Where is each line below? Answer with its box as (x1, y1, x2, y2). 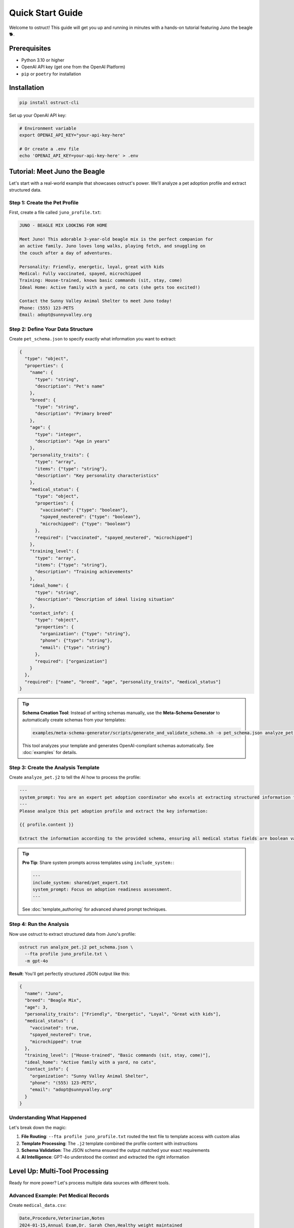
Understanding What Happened (9, 1114, 87, 1121)
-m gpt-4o (24, 958, 49, 964)
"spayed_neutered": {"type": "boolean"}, (40, 514, 141, 520)
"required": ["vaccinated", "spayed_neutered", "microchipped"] (35, 534, 193, 540)
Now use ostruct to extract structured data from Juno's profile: (9, 931, 136, 937)
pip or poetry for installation (21, 71, 81, 77)
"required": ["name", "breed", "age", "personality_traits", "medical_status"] (24, 679, 221, 685)
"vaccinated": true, (29, 1025, 79, 1031)
